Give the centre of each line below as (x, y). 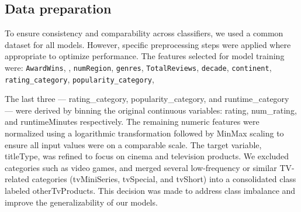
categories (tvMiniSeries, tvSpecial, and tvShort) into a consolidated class (164, 179)
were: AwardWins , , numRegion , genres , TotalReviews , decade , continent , (138, 67)
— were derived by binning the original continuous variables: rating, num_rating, (151, 110)
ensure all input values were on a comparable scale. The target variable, (133, 144)
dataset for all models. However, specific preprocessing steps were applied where (148, 44)
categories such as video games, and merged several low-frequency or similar (141, 167)
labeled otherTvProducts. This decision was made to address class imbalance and (150, 191)
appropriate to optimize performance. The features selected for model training (145, 56)
